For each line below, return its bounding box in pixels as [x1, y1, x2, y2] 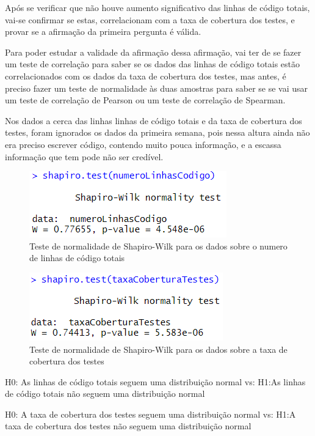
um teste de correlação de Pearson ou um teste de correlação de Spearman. [5, 94, 286, 106]
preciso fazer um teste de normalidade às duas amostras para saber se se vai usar [5, 81, 308, 94]
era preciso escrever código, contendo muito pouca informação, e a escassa [5, 138, 281, 150]
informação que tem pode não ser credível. [5, 150, 164, 163]
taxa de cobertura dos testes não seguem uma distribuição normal [5, 419, 252, 432]
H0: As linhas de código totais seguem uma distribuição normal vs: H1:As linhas [5, 375, 306, 388]
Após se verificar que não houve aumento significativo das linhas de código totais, [5, 1, 310, 13]
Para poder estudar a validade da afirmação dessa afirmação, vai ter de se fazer [5, 45, 302, 58]
